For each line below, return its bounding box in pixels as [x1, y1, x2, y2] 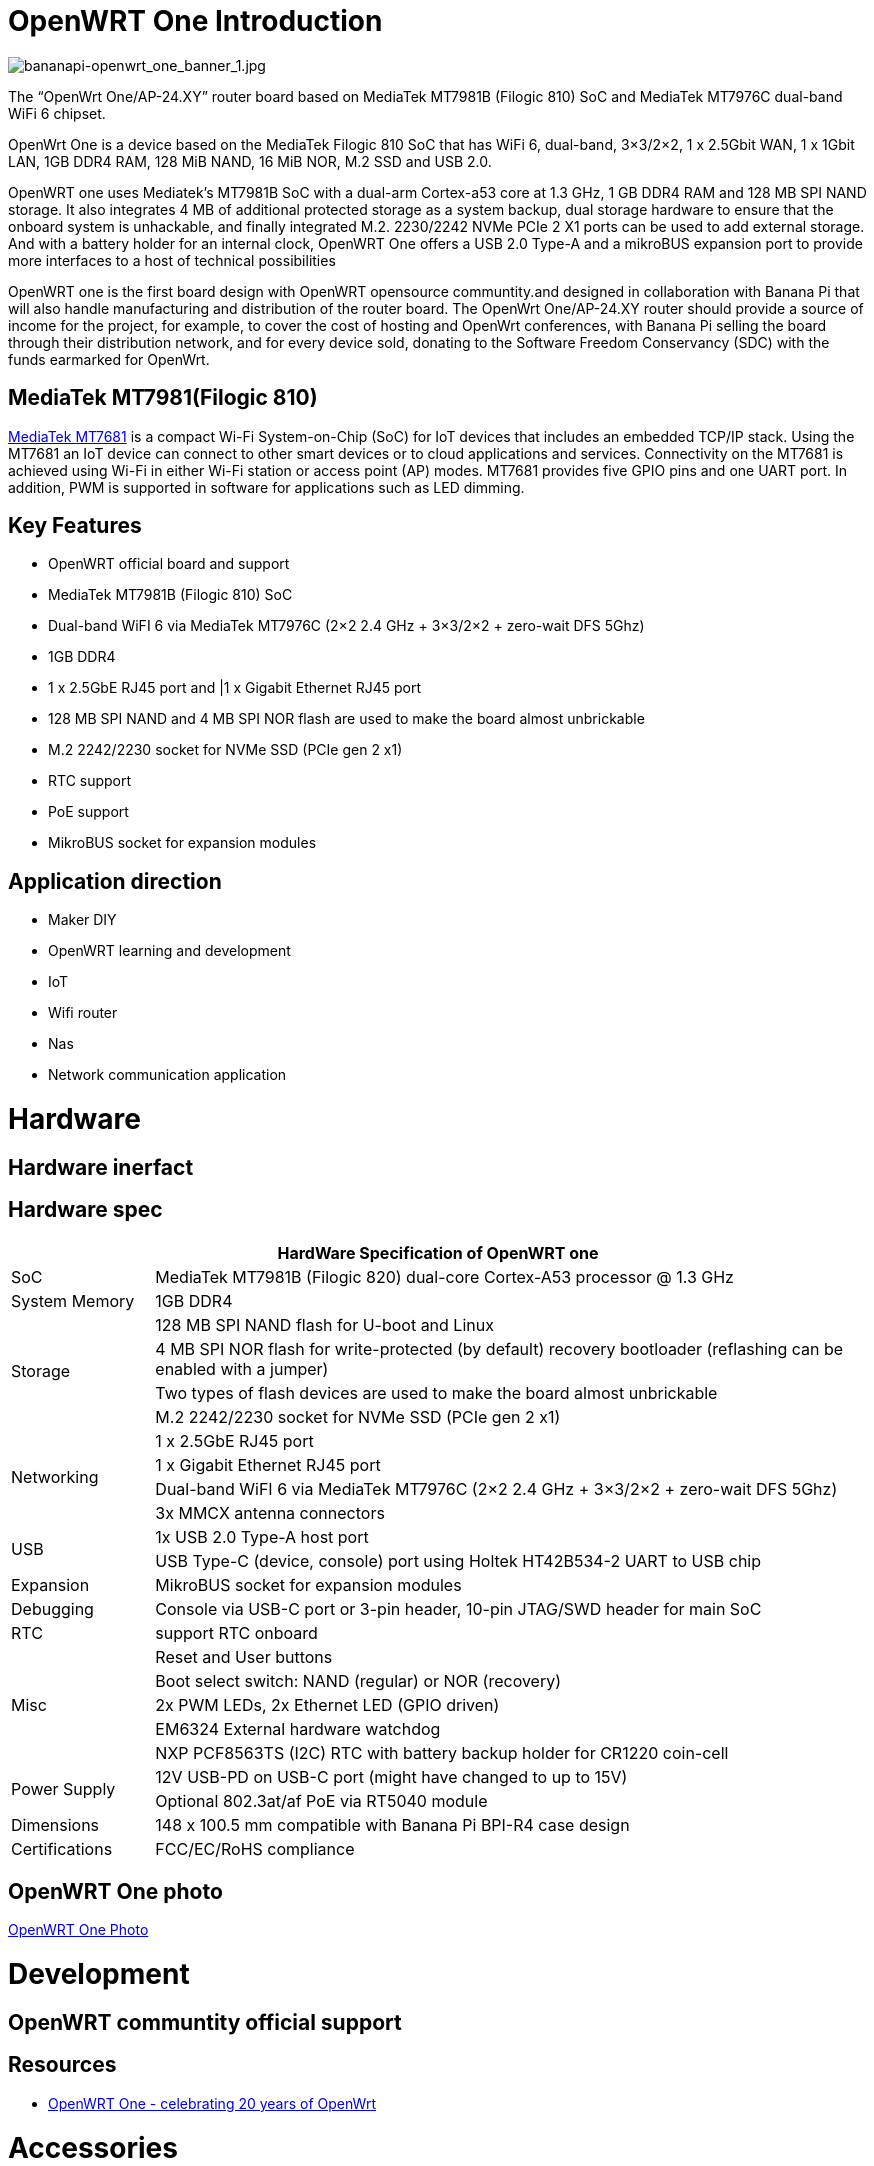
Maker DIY [48, 911, 117, 929]
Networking [11, 1466, 99, 1487]
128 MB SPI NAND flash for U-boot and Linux [155, 1314, 494, 1335]
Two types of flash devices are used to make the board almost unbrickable [155, 1382, 718, 1403]
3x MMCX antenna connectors [155, 1502, 385, 1523]
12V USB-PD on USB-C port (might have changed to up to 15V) [155, 1766, 628, 1787]
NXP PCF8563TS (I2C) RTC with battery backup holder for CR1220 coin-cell [155, 1742, 729, 1763]
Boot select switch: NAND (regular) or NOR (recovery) [155, 1670, 562, 1691]
